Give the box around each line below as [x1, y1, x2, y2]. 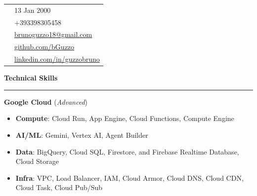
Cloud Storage [15, 156, 59, 166]
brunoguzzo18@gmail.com [14, 29, 92, 39]
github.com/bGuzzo [14, 41, 75, 52]
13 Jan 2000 [14, 4, 51, 15]
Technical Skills [4, 73, 58, 83]
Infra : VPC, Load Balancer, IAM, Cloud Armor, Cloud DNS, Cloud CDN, [15, 172, 244, 183]
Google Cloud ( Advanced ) [4, 96, 87, 107]
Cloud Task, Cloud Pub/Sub [15, 182, 103, 193]
